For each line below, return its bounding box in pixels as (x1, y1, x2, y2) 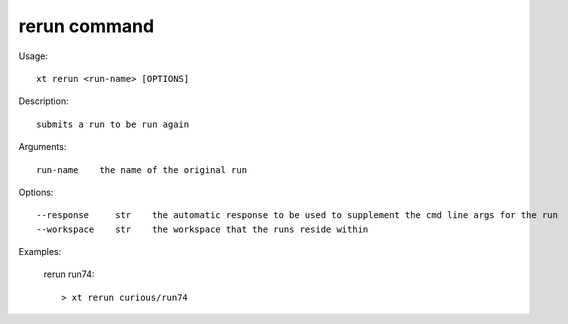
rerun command (18, 15, 155, 37)
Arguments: (18, 141, 67, 153)
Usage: (18, 50, 49, 62)
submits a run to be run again (36, 118, 190, 130)
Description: (18, 95, 69, 107)
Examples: (18, 246, 62, 258)
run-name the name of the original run (36, 164, 248, 175)
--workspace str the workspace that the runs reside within (36, 223, 369, 235)
